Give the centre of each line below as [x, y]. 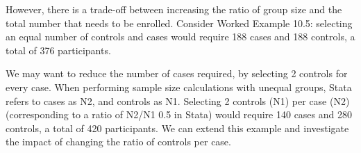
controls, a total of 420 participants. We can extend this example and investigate [177, 128]
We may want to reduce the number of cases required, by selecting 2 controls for [177, 73]
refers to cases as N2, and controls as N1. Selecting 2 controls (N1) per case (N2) [178, 100]
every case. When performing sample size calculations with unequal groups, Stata [179, 87]
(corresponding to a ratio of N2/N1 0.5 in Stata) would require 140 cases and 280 [179, 114]
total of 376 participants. [58, 50]
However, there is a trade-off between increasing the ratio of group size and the [174, 9]
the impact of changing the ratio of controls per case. [118, 142]
